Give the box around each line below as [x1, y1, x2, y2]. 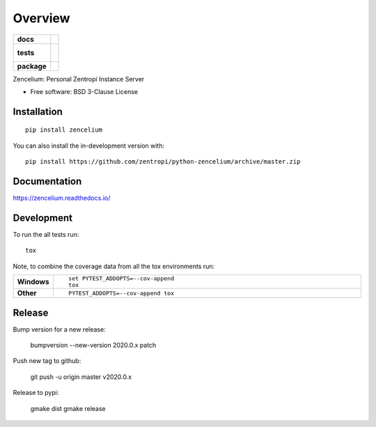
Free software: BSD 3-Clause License [30, 87, 139, 95]
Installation [13, 105, 63, 118]
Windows [17, 277, 49, 287]
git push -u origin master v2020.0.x [30, 373, 132, 381]
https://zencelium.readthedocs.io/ [13, 194, 111, 202]
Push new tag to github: [13, 357, 81, 365]
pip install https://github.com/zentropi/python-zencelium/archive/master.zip [25, 157, 301, 166]
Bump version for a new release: [13, 325, 106, 334]
